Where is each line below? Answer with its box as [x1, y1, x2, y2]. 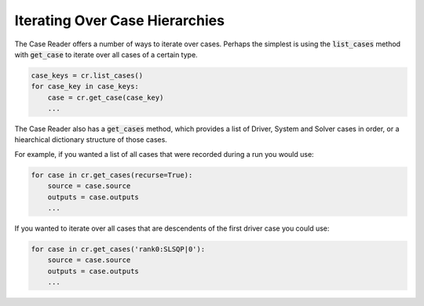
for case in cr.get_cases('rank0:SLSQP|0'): [31, 244, 206, 253]
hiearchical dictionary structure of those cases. [14, 135, 168, 144]
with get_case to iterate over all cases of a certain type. [14, 49, 198, 59]
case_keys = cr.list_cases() [31, 71, 144, 80]
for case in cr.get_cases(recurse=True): [31, 170, 193, 180]
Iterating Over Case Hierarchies [14, 12, 225, 29]
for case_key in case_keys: [31, 82, 139, 91]
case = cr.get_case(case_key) [47, 93, 164, 102]
